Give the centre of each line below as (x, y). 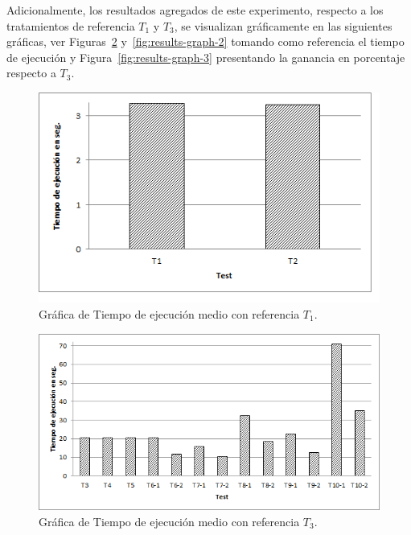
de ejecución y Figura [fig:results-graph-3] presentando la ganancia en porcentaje (206, 57)
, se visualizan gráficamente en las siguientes (283, 25)
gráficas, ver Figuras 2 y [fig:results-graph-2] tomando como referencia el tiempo (205, 41)
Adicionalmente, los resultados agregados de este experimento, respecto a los (195, 10)
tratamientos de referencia (71, 25)
